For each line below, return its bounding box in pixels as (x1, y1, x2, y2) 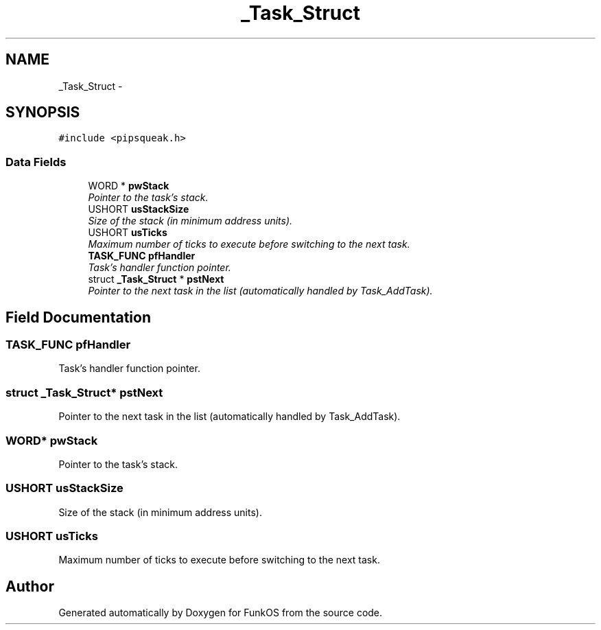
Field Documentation (5, 308, 151, 326)
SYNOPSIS (5, 104, 80, 121)
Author (5, 577, 54, 595)
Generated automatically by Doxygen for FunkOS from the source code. (58, 607, 383, 619)
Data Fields (5, 154, 67, 169)
